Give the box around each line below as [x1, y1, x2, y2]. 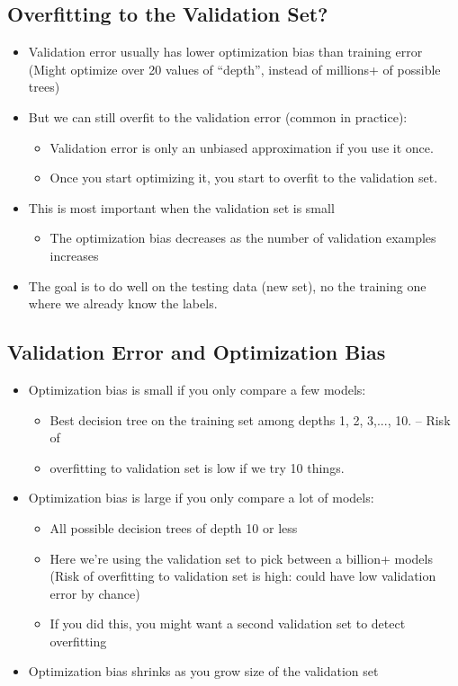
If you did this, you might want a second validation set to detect [49, 614, 406, 633]
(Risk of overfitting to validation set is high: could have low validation [49, 566, 436, 585]
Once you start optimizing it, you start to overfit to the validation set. [49, 168, 438, 187]
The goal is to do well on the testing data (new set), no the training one [28, 276, 427, 295]
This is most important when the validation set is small [28, 198, 335, 217]
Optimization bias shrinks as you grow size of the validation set [28, 662, 379, 681]
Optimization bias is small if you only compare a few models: [28, 379, 366, 398]
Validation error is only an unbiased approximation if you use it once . [49, 138, 434, 156]
